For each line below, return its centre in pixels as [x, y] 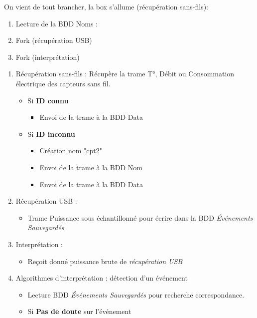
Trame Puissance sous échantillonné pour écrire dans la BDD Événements [140, 217]
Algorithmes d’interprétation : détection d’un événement [102, 278]
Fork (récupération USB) [54, 40]
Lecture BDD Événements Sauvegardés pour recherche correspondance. [136, 294]
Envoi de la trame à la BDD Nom [91, 167]
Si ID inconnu [51, 134]
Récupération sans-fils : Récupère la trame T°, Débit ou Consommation [125, 74]
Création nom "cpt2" [71, 151]
